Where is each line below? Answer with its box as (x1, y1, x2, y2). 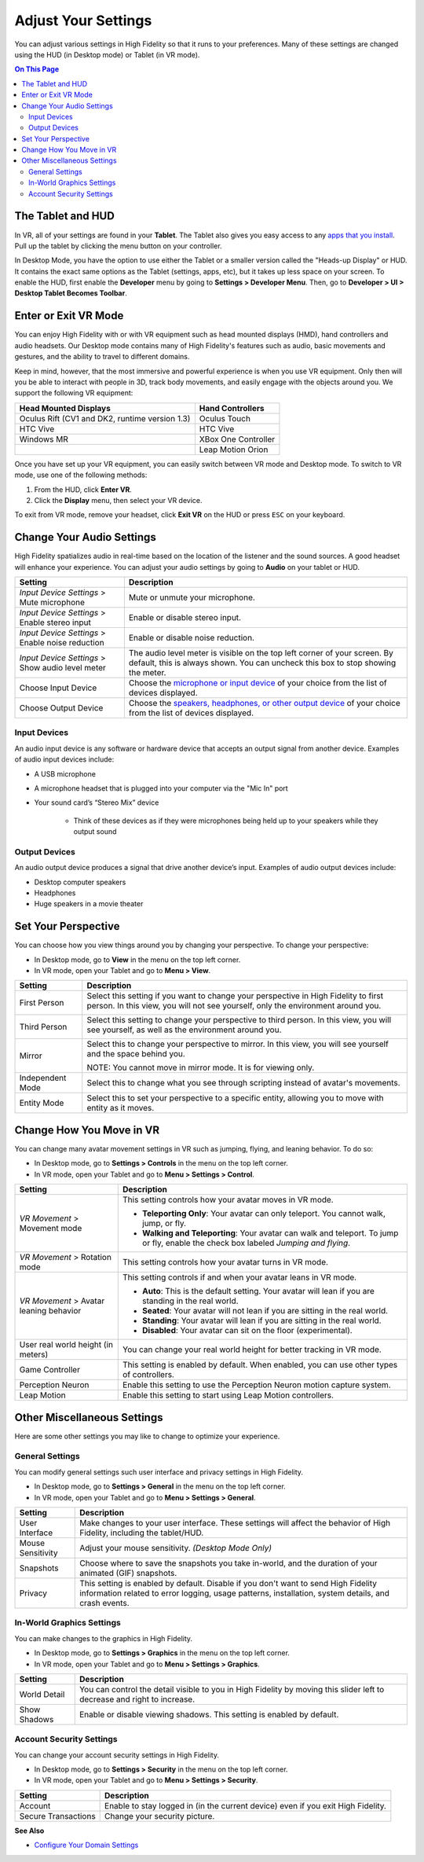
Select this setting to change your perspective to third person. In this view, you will (86, 1015, 392, 1026)
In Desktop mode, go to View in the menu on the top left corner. (34, 955, 241, 964)
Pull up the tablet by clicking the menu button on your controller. (14, 241, 223, 251)
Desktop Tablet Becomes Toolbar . (14, 288, 127, 298)
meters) (19, 1349, 49, 1360)
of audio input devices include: (14, 755, 115, 764)
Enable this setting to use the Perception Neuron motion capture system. (122, 1379, 392, 1390)
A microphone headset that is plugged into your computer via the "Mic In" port (34, 783, 288, 793)
